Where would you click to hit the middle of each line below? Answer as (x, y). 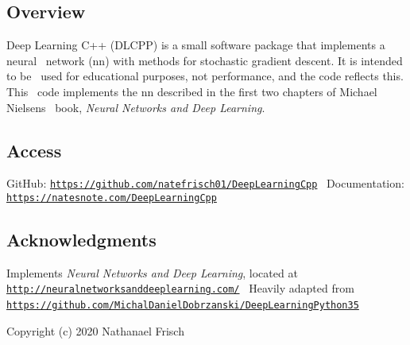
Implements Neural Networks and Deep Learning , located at (152, 272)
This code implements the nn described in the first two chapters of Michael (192, 91)
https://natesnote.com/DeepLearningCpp (112, 198)
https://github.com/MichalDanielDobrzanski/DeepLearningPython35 (183, 306)
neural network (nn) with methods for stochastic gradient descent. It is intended (205, 60)
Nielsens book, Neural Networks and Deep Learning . (136, 107)
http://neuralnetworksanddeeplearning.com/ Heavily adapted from (180, 288)
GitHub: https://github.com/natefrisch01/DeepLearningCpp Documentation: (205, 183)
